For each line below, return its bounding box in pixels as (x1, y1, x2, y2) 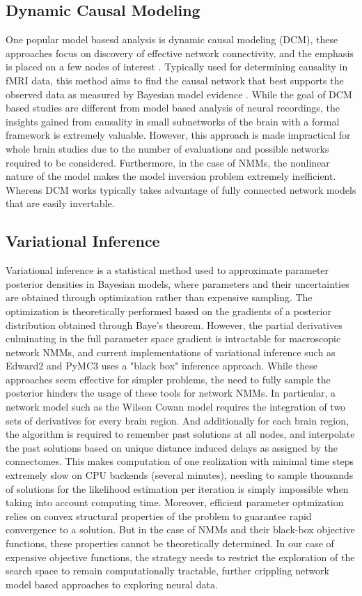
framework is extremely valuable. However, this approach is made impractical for (6, 128, 351, 142)
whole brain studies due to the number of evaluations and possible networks (6, 141, 329, 155)
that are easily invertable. (6, 196, 115, 211)
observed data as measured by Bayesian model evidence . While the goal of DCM (6, 86, 352, 101)
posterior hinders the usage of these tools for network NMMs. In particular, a (6, 385, 336, 400)
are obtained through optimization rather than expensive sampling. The (6, 290, 313, 305)
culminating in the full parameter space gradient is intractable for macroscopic (6, 331, 341, 346)
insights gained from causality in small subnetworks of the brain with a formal (6, 114, 340, 128)
